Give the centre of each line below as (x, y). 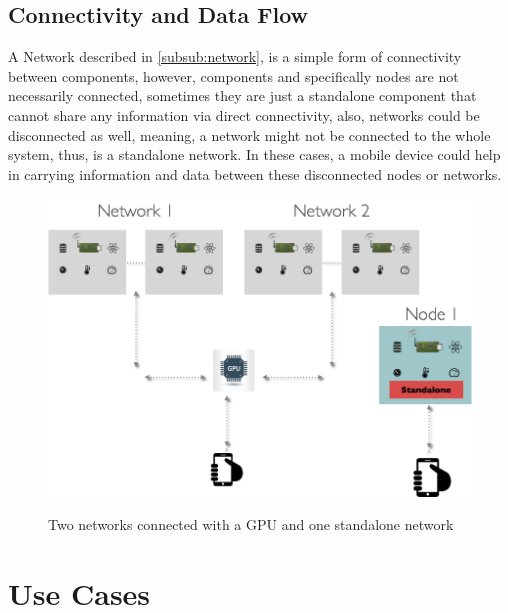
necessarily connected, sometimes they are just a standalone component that (242, 95)
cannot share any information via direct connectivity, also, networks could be (244, 114)
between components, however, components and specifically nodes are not (233, 75)
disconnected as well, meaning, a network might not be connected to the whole (249, 134)
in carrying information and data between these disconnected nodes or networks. (255, 173)
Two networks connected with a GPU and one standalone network (251, 524)
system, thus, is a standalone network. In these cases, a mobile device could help (254, 154)
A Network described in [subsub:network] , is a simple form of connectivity (235, 56)
